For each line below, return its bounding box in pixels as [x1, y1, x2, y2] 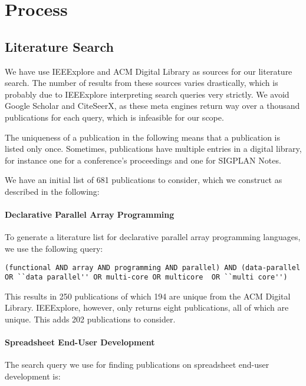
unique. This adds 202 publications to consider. [5, 313, 176, 325]
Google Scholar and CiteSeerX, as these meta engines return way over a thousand [5, 99, 300, 112]
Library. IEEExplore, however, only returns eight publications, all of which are [5, 301, 289, 314]
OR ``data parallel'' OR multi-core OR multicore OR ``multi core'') [5, 273, 288, 282]
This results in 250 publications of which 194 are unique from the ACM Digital [5, 289, 291, 302]
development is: [5, 370, 61, 382]
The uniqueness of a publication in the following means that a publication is [5, 131, 281, 143]
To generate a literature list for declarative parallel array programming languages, [5, 231, 301, 243]
